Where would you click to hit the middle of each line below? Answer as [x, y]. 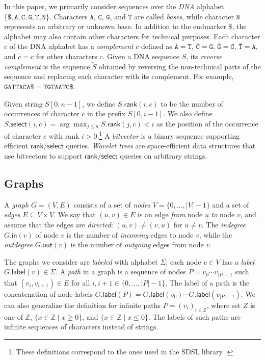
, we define [99, 103]
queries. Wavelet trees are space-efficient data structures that [161, 146]
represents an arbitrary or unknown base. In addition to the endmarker [115, 26]
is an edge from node [170, 214]
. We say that [75, 214]
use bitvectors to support [43, 156]
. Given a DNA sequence [141, 56]
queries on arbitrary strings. [164, 156]
